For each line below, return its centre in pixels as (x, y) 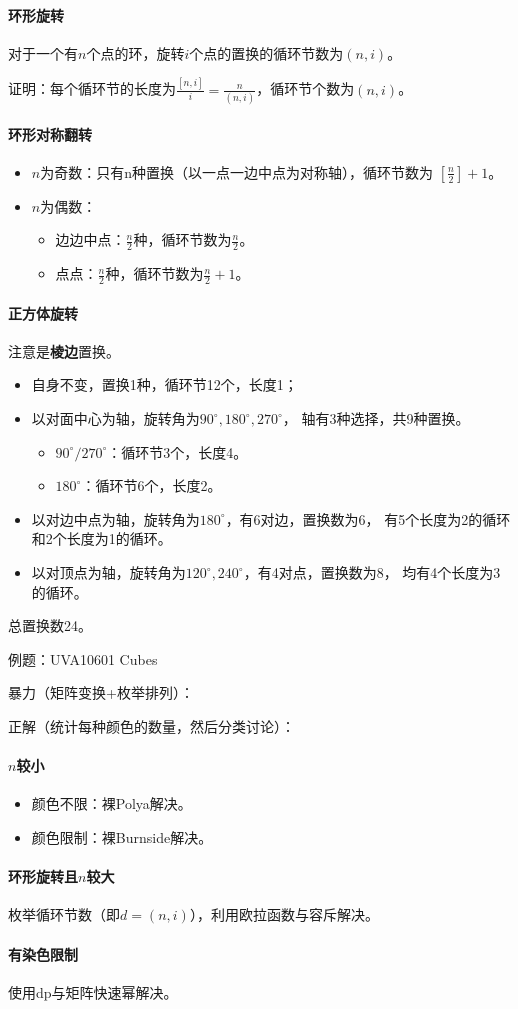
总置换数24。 (50, 625)
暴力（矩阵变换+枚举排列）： (101, 692)
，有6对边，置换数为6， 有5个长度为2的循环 (368, 518)
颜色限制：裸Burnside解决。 (122, 836)
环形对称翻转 (50, 133)
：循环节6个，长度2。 (151, 485)
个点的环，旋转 (135, 52)
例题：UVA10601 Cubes (83, 658)
